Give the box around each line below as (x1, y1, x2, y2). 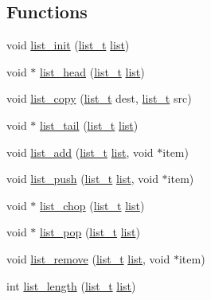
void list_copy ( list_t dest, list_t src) (6, 90, 192, 107)
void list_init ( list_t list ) (6, 37, 130, 53)
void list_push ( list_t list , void (6, 170, 158, 187)
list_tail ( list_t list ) (40, 116, 139, 133)
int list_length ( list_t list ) (6, 277, 136, 294)
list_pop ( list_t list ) (40, 224, 140, 240)
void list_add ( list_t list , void (6, 143, 154, 160)
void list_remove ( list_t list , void (6, 250, 170, 267)
